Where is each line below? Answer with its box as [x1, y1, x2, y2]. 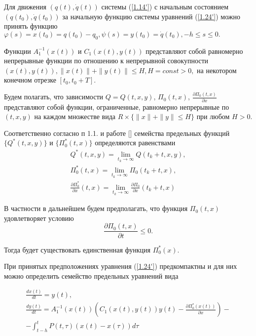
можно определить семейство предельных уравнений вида [4, 270, 179, 281]
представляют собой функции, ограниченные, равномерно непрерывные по [4, 101, 229, 112]
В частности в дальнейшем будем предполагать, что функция [4, 203, 188, 213]
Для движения [4, 1, 46, 11]
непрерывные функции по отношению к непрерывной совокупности [4, 55, 209, 66]
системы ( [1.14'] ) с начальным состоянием [101, 1, 229, 11]
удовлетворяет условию [4, 212, 74, 223]
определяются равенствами [95, 137, 176, 148]
